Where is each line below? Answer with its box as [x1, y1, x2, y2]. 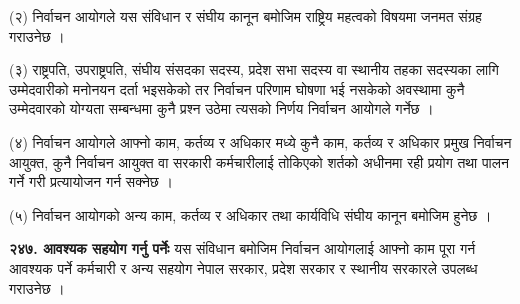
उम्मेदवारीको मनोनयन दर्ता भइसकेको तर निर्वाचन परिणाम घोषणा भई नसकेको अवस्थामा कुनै [9, 78, 465, 99]
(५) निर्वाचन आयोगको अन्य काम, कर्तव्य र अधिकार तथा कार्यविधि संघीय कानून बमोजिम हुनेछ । [9, 204, 492, 225]
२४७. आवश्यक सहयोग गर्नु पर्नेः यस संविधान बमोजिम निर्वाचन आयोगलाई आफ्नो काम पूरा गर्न [9, 238, 476, 259]
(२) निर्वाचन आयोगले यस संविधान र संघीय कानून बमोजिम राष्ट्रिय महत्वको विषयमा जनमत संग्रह [9, 6, 482, 26]
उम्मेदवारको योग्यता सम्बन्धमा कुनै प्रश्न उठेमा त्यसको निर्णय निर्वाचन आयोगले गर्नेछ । [9, 98, 434, 119]
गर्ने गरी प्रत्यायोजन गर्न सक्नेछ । [9, 171, 173, 192]
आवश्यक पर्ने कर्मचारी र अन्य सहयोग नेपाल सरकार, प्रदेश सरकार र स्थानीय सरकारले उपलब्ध [9, 257, 478, 278]
